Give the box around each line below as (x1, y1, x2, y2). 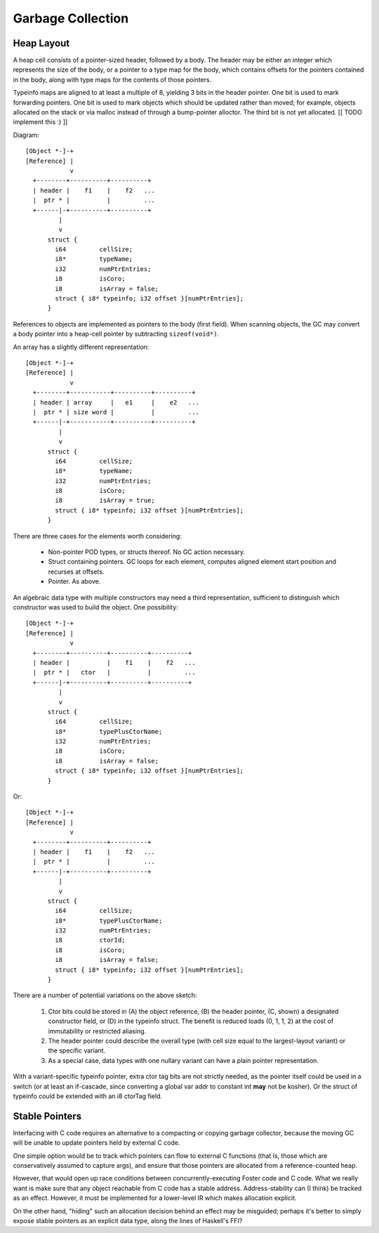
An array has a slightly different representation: (13, 343, 149, 351)
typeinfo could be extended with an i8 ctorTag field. (13, 1092, 163, 1100)
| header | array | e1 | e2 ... (32, 398, 200, 407)
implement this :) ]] (13, 118, 68, 126)
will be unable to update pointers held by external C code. (13, 1138, 180, 1147)
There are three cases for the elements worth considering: (13, 532, 182, 540)
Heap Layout (13, 37, 70, 49)
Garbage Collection (13, 11, 129, 26)
